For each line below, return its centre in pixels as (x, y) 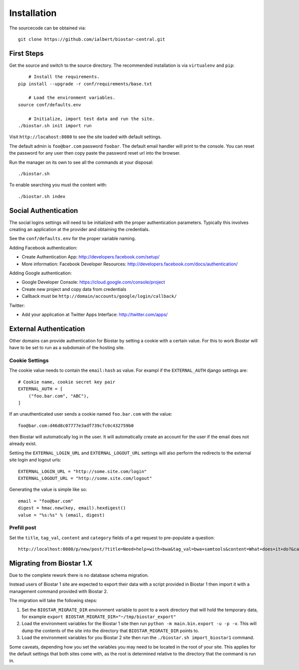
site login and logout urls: (35, 460)
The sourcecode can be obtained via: (48, 28)
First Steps (26, 53)
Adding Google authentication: (41, 273)
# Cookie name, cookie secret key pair (67, 382)
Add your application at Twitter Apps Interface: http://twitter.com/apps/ (95, 314)
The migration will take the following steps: (53, 601)
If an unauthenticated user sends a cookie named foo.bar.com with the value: (91, 414)
